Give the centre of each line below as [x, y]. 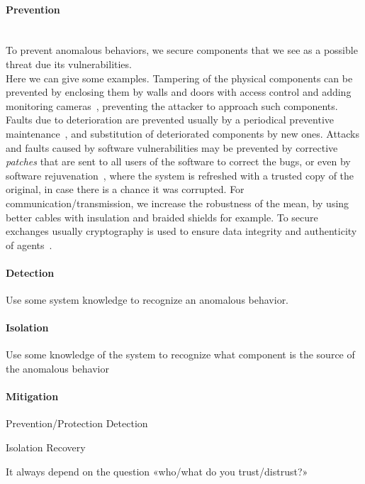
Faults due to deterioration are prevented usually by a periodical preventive [170, 120]
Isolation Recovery [46, 447]
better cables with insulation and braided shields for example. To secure [162, 217]
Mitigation [32, 396]
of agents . [29, 244]
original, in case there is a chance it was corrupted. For [125, 189]
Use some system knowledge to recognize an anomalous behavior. [147, 300]
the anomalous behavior [57, 369]
